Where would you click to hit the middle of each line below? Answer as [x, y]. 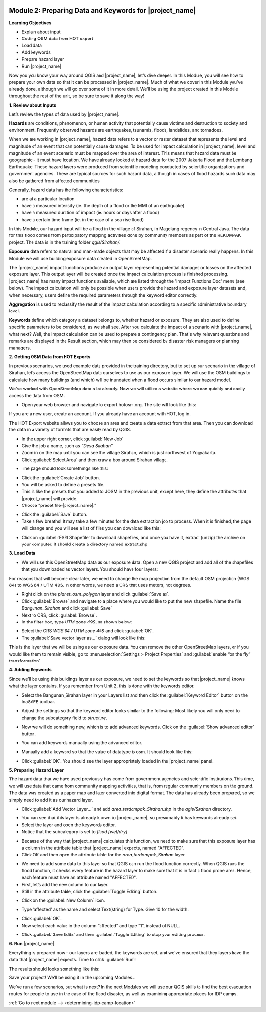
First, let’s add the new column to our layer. [65, 884]
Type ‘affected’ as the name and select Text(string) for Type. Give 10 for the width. [105, 910]
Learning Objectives [30, 23]
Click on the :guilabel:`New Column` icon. [63, 900]
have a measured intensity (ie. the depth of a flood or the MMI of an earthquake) [103, 205]
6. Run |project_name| [32, 943]
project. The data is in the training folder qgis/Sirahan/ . [65, 242]
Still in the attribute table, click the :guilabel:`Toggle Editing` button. [89, 892]
